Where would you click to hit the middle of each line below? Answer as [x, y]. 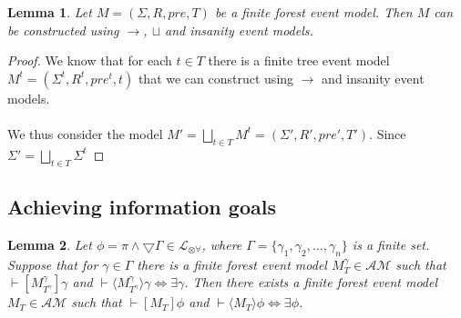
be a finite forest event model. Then [313, 12]
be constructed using [63, 30]
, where [222, 244]
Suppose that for [53, 264]
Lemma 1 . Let [50, 12]
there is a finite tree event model [299, 60]
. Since [388, 133]
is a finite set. [391, 244]
